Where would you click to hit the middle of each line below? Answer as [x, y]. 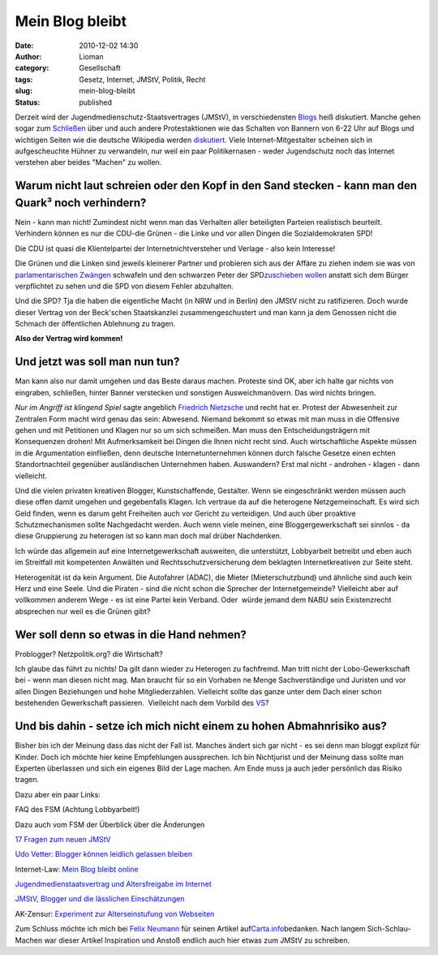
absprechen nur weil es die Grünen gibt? [83, 611]
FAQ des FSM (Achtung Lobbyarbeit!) [77, 810]
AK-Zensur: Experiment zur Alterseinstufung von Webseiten [115, 914]
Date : [24, 45]
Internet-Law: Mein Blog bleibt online [77, 869]
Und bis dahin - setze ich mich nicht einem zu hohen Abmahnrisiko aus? [201, 726]
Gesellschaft [100, 68]
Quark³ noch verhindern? [81, 203]
